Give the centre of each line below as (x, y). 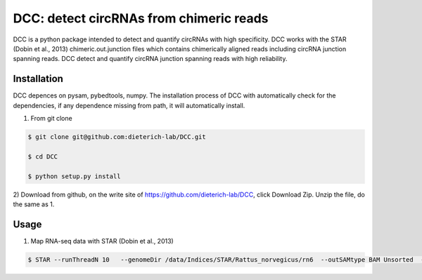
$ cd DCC (43, 156)
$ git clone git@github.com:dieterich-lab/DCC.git (117, 137)
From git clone (52, 119)
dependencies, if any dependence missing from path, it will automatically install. (129, 105)
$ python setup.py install (74, 176)
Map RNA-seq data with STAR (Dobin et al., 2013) (102, 241)
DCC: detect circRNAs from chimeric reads (141, 18)
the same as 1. (34, 204)
